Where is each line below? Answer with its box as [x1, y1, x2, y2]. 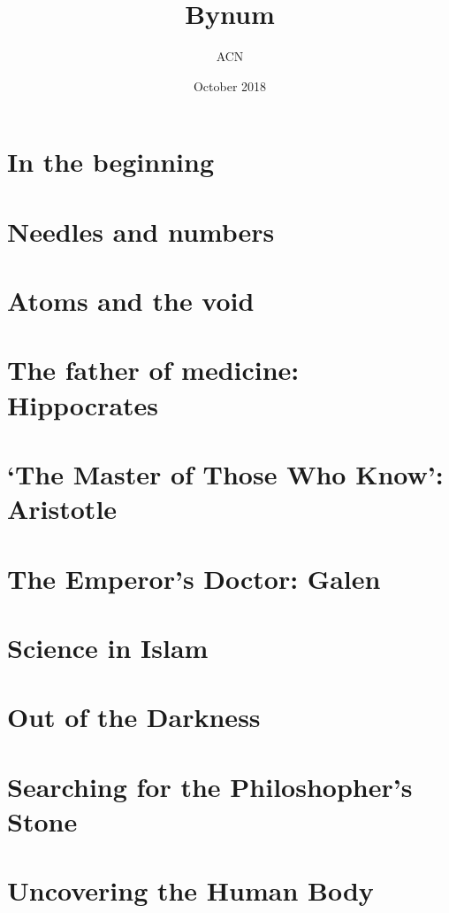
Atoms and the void [7, 282, 255, 319]
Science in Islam [7, 629, 209, 665]
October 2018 [193, 76, 267, 95]
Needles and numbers [7, 213, 275, 249]
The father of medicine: [7, 352, 300, 388]
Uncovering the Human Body [7, 872, 374, 909]
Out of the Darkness [7, 699, 261, 735]
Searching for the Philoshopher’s [7, 768, 413, 804]
